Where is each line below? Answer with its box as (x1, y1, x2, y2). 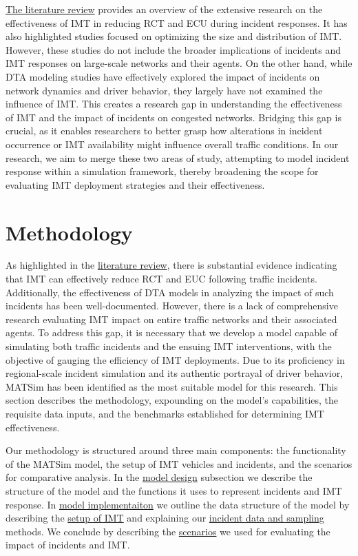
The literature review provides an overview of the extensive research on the (6, 2, 323, 16)
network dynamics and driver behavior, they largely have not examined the (6, 83, 323, 97)
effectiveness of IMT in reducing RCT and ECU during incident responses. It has (6, 15, 348, 30)
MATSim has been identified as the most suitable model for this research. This (6, 379, 338, 393)
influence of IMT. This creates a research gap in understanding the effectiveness (6, 96, 342, 111)
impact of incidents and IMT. (6, 537, 130, 552)
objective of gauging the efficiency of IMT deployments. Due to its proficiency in (6, 352, 345, 367)
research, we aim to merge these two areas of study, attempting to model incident (6, 150, 350, 165)
